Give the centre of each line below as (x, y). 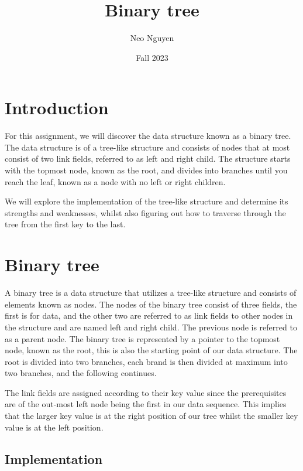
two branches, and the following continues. (81, 373)
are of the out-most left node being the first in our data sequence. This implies (146, 404)
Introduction (57, 107)
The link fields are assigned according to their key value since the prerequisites (146, 392)
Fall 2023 (152, 57)
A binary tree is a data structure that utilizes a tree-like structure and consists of (151, 293)
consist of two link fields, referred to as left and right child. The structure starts (148, 158)
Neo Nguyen (152, 38)
